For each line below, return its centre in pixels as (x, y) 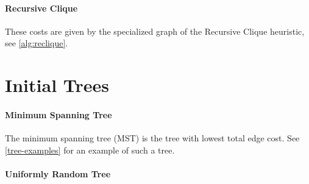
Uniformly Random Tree (58, 173)
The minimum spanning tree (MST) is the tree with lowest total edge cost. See (152, 138)
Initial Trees (57, 85)
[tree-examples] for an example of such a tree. (90, 150)
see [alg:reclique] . (37, 43)
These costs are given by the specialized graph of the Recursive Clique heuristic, (155, 31)
